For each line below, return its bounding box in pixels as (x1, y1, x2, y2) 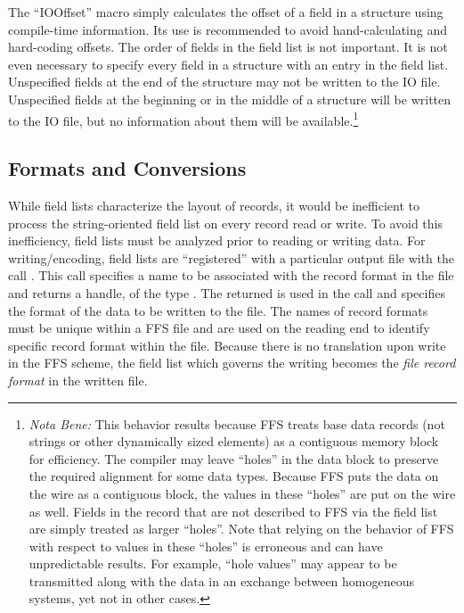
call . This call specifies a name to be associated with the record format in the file (8, 266, 454, 285)
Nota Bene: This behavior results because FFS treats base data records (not (28, 414, 445, 433)
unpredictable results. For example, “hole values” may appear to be (28, 554, 397, 573)
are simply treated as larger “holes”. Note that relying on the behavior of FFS (28, 519, 454, 538)
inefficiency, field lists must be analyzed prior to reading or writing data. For (8, 231, 426, 250)
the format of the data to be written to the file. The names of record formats (8, 301, 428, 319)
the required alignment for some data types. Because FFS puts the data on (28, 467, 439, 485)
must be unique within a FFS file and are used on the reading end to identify (8, 319, 430, 337)
